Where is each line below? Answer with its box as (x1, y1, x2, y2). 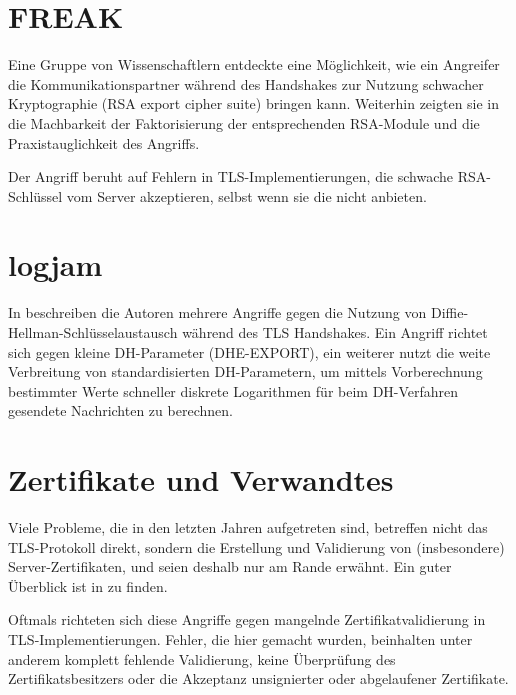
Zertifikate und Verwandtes (8, 459, 394, 500)
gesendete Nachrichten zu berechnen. (8, 400, 233, 421)
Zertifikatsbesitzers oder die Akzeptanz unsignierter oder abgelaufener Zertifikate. (8, 668, 509, 689)
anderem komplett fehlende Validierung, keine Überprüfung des (8, 648, 396, 669)
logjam (8, 244, 103, 285)
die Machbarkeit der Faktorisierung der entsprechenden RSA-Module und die (8, 112, 480, 133)
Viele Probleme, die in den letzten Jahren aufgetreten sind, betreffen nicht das (8, 517, 488, 538)
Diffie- (430, 302, 469, 323)
